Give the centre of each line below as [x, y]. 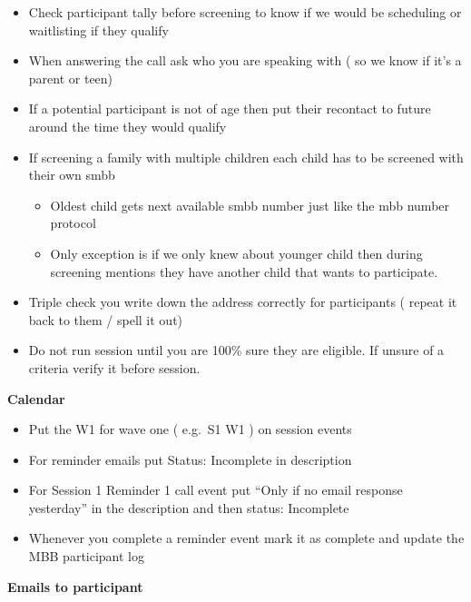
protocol [73, 223]
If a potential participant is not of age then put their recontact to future [230, 109]
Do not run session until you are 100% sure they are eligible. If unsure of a [236, 350]
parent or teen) [71, 78]
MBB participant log [87, 556]
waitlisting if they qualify [98, 30]
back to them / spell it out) [106, 319]
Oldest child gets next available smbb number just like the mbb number [250, 205]
